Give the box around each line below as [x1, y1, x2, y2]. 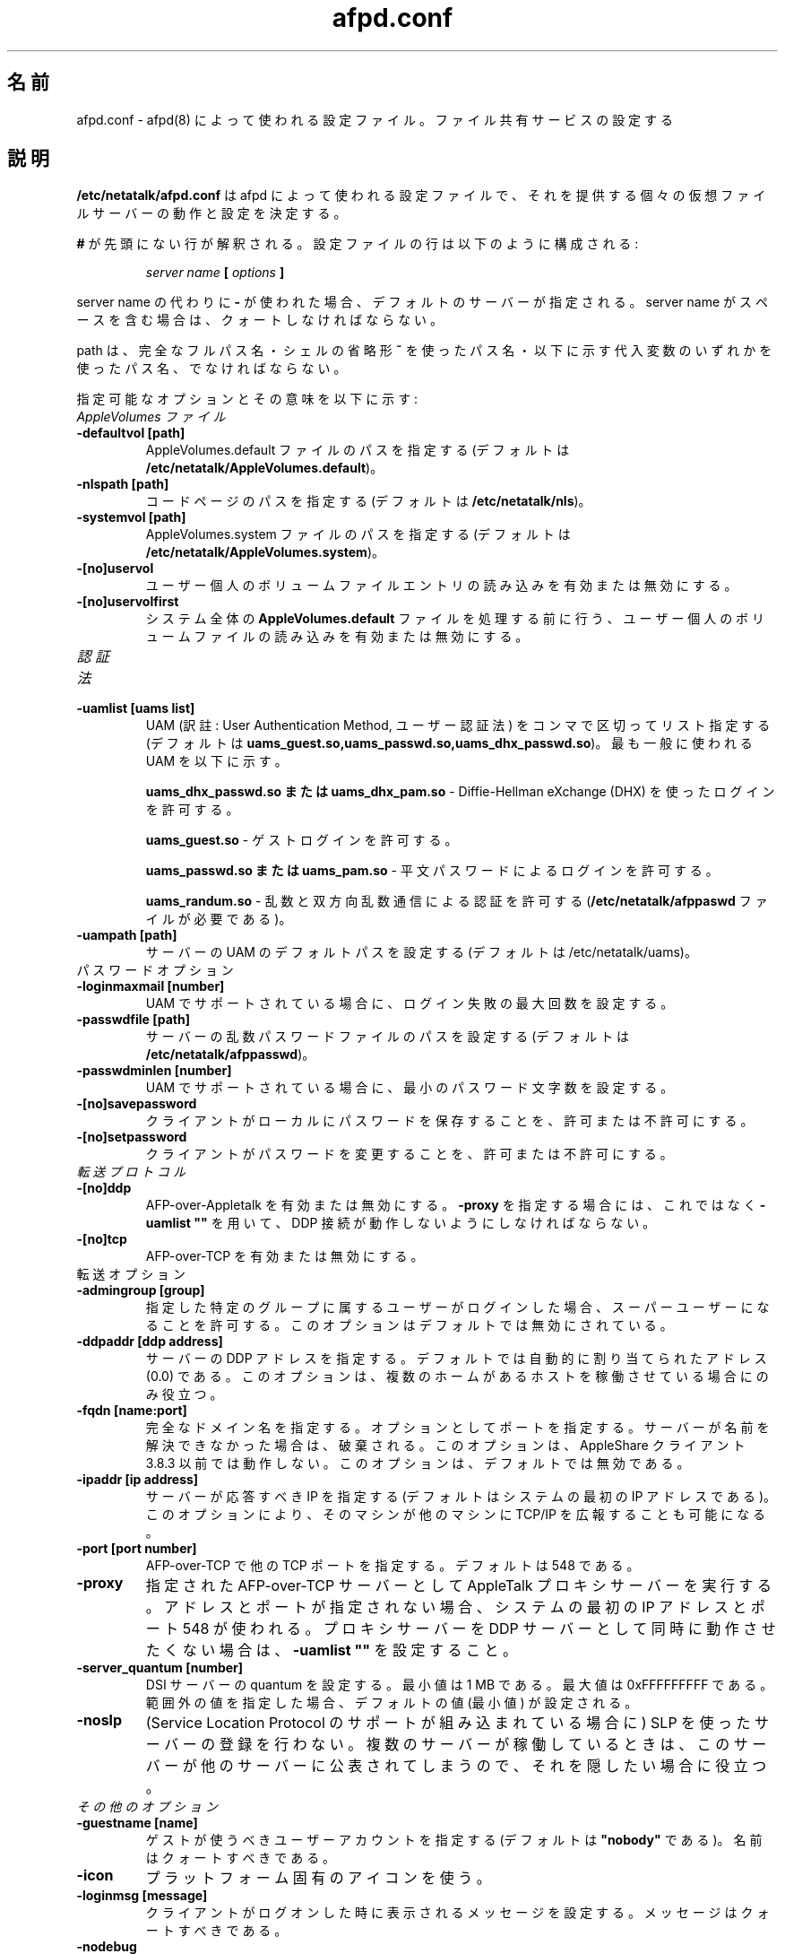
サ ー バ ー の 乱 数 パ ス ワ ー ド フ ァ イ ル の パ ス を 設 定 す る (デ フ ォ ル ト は [145, 1029, 630, 1045]
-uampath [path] [76, 927, 177, 943]
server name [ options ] [145, 265, 285, 281]
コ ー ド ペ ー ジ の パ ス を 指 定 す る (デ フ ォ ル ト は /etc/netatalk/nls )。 [145, 493, 591, 509]
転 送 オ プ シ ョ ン [76, 1266, 186, 1282]
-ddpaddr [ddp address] [76, 1333, 223, 1350]
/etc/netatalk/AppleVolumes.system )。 [145, 544, 384, 560]
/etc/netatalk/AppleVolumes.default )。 [145, 460, 384, 476]
